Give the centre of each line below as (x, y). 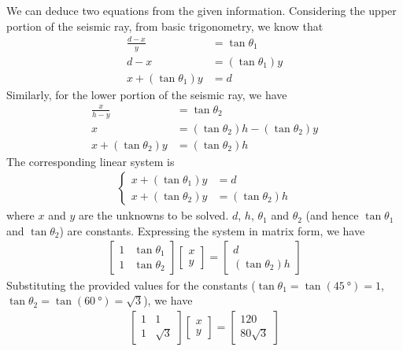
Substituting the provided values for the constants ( (131, 284)
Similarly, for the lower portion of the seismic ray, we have (147, 94)
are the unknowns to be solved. (153, 215)
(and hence (332, 215)
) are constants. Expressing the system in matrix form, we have (212, 230)
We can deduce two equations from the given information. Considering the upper (201, 10)
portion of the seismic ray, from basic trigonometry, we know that (165, 26)
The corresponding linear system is (91, 161)
